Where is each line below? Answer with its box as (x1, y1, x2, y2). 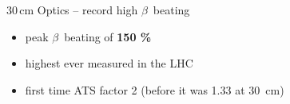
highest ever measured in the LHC (25, 55, 193, 71)
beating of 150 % (64, 28, 152, 44)
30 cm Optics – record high (6, 2, 138, 17)
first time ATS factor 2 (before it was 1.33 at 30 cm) (25, 81, 284, 98)
